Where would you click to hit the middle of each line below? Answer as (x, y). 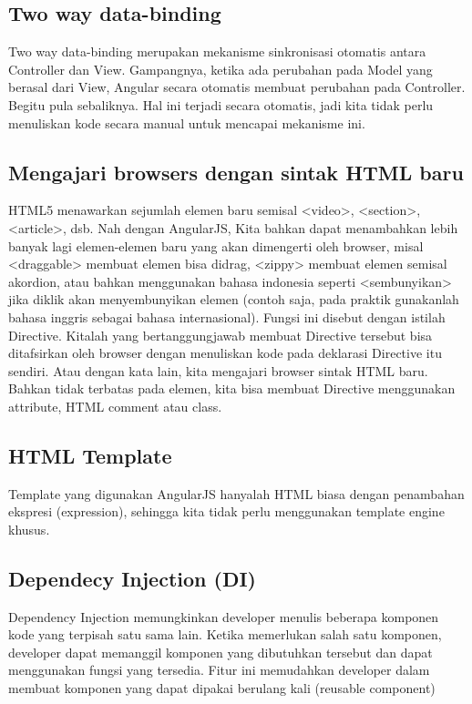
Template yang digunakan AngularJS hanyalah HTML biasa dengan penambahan (236, 493)
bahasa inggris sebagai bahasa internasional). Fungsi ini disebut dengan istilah (227, 316)
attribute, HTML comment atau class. (115, 406)
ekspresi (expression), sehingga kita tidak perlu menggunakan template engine (226, 511)
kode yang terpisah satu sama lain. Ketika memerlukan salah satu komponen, (225, 634)
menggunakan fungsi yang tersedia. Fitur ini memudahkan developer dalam (219, 670)
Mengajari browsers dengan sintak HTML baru (236, 172)
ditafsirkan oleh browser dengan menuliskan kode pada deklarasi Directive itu (225, 353)
